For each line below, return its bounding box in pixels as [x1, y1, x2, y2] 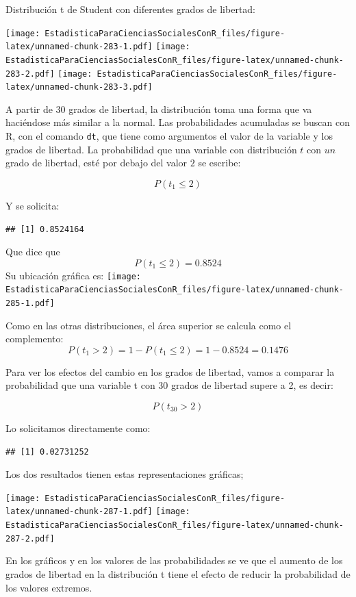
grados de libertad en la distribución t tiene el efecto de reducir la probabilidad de [5, 567, 351, 581]
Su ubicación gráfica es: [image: [5, 268, 142, 282]
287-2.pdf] [5, 533, 55, 544]
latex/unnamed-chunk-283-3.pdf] [5, 82, 153, 92]
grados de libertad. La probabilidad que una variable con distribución [5, 142, 297, 156]
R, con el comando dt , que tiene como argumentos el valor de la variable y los [5, 129, 333, 143]
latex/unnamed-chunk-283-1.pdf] [5, 42, 153, 52]
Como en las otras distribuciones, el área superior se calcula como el [5, 318, 292, 332]
